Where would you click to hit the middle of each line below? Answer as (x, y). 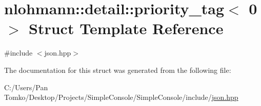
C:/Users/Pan (26, 87)
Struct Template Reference (126, 28)
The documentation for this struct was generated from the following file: (118, 70)
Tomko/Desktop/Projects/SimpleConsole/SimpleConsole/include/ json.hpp (121, 97)
